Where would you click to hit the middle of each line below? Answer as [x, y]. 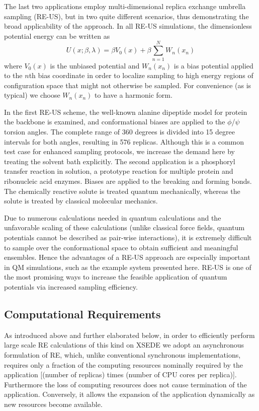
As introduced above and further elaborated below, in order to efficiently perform [129, 335]
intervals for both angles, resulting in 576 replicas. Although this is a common [124, 141]
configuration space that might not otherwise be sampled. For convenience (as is [128, 85]
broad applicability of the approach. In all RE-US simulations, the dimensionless [128, 26]
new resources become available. [53, 404]
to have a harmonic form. [134, 95]
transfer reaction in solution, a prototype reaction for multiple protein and [119, 171]
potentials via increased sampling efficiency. [71, 286]
